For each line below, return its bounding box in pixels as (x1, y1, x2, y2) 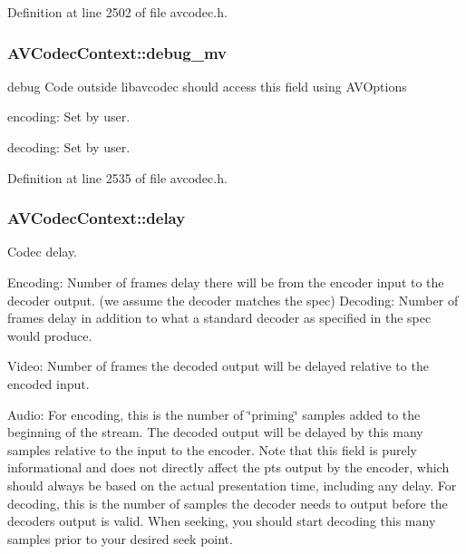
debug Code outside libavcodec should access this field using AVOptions (7, 76, 407, 95)
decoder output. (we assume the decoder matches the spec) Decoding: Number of (7, 290, 459, 309)
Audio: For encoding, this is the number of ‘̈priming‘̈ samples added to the (7, 404, 421, 423)
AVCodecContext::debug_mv (7, 41, 228, 63)
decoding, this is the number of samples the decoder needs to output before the (7, 493, 448, 512)
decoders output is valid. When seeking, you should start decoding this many (7, 511, 436, 530)
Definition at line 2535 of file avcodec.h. (7, 168, 228, 187)
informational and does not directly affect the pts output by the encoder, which (7, 458, 450, 477)
